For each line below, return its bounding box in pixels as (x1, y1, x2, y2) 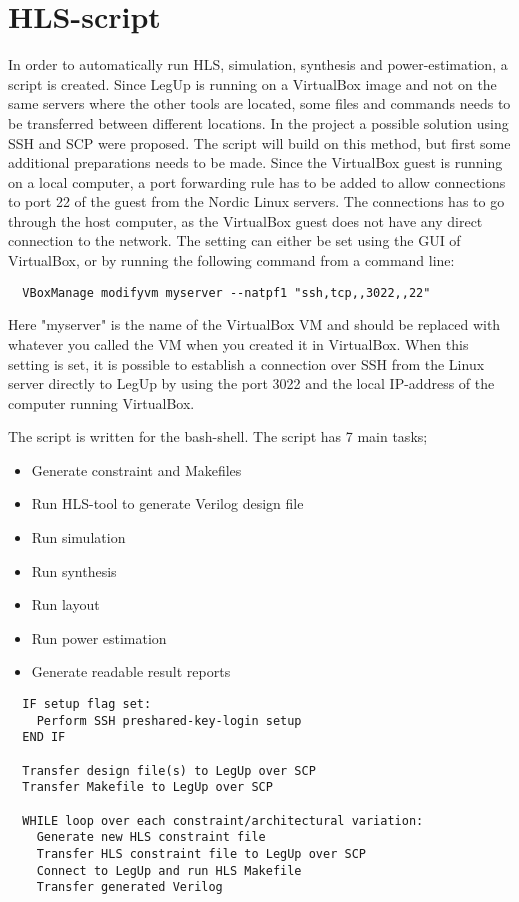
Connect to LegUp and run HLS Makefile (36, 863, 302, 878)
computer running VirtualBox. (8, 392, 195, 413)
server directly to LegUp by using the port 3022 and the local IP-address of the (8, 373, 495, 394)
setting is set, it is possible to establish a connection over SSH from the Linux (8, 353, 485, 374)
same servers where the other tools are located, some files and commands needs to (8, 93, 511, 114)
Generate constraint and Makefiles (31, 459, 242, 480)
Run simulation (31, 527, 126, 548)
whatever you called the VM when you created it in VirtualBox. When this (8, 333, 469, 354)
